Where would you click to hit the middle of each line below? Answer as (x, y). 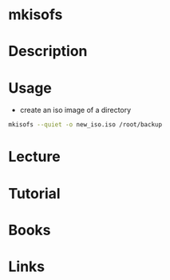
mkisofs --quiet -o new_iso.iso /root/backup (85, 125)
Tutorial (35, 193)
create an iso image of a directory (75, 110)
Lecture (35, 157)
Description (48, 52)
